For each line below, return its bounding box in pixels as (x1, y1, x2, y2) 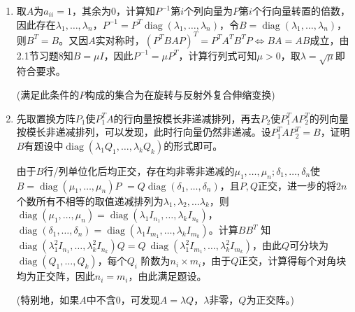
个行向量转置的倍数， (252, 3, 350, 17)
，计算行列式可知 (178, 48, 257, 62)
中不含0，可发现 (86, 292, 160, 306)
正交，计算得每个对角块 (238, 253, 347, 268)
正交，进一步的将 (258, 178, 337, 192)
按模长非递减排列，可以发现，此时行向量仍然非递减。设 (16, 125, 271, 139)
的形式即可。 (164, 138, 223, 153)
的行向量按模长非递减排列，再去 (113, 111, 261, 125)
